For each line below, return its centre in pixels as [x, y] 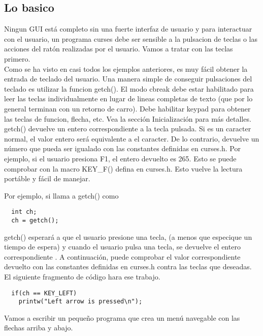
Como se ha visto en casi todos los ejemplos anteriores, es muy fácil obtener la [126, 68]
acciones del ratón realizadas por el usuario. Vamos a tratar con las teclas [119, 49]
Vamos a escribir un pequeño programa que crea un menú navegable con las [122, 317]
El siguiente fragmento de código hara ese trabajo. [82, 276]
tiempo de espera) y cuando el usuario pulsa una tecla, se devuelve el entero [122, 247]
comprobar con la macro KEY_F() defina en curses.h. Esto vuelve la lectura [123, 168]
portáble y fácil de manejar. [47, 178]
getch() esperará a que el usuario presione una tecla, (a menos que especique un [128, 236]
